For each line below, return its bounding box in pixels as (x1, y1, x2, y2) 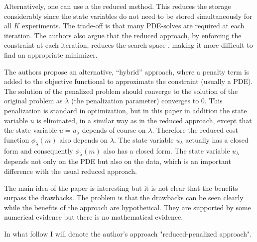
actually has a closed (185, 134, 249, 145)
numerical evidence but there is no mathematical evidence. (4, 212, 183, 222)
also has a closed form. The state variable (103, 145, 230, 156)
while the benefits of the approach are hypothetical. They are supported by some (4, 202, 251, 212)
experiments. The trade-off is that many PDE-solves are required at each (22, 20, 245, 31)
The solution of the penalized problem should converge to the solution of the (4, 85, 238, 96)
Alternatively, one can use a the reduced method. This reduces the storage (4, 1, 231, 11)
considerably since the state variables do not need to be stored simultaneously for (4, 10, 253, 21)
